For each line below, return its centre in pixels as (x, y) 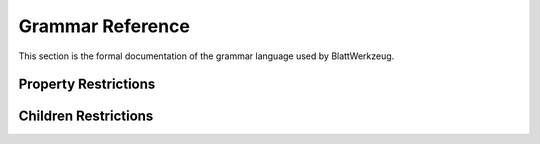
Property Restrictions (87, 84)
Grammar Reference (104, 26)
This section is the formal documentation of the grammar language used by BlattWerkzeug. (206, 56)
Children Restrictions (86, 116)
